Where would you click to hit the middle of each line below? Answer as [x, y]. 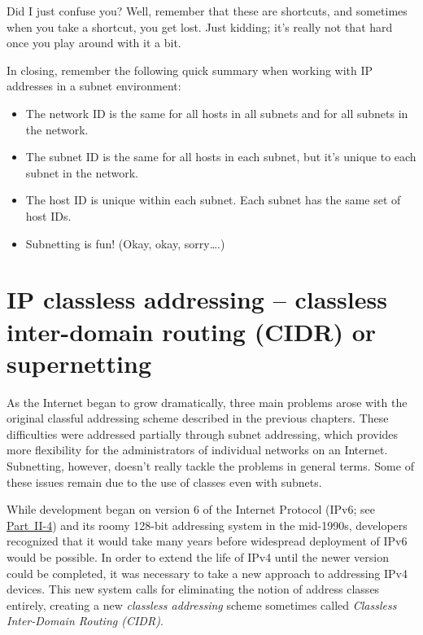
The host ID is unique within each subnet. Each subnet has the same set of [213, 200]
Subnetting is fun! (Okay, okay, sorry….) [125, 243]
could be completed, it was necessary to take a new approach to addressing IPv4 [207, 573]
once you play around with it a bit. [94, 43]
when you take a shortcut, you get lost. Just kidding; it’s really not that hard [200, 26]
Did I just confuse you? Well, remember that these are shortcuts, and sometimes [207, 11]
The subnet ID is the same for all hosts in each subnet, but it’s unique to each [221, 157]
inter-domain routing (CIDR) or [192, 331]
